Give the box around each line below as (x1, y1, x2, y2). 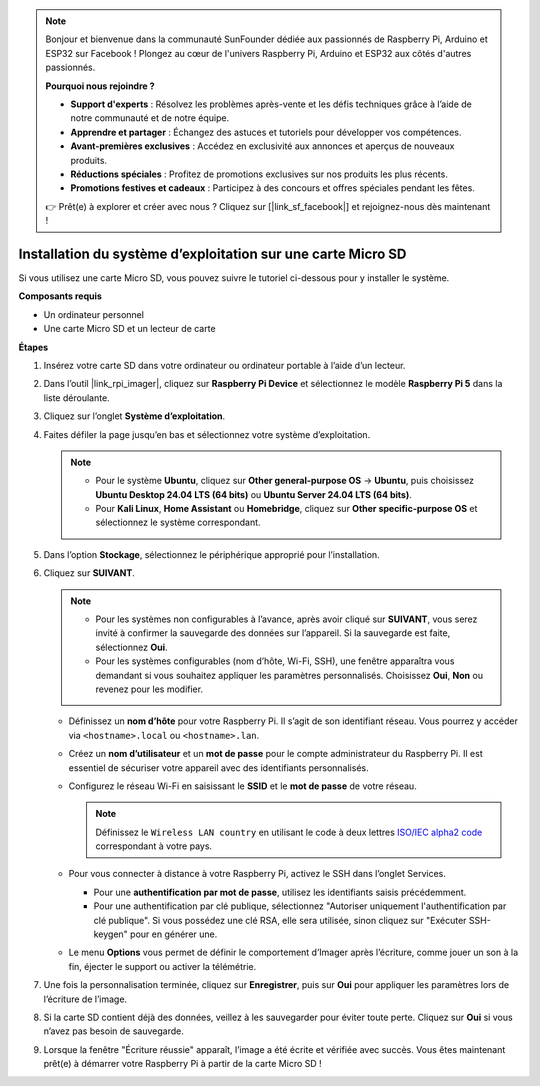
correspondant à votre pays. (95, 840, 213, 852)
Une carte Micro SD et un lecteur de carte (43, 323, 216, 335)
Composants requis (18, 290, 102, 302)
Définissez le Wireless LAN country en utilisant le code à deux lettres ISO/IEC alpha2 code (95, 826, 483, 838)
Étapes (18, 341, 49, 353)
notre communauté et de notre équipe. (70, 112, 230, 124)
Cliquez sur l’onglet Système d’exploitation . (43, 410, 226, 422)
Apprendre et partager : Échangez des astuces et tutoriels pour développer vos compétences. (70, 126, 462, 138)
